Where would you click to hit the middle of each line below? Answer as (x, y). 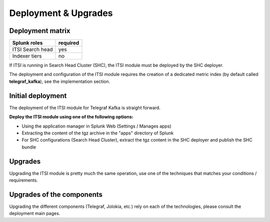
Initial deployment (38, 96)
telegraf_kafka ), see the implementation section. (59, 81)
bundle (29, 147)
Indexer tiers (27, 56)
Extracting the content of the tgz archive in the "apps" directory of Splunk (98, 133)
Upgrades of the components (56, 194)
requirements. (24, 180)
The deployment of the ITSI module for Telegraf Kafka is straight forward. (85, 107)
